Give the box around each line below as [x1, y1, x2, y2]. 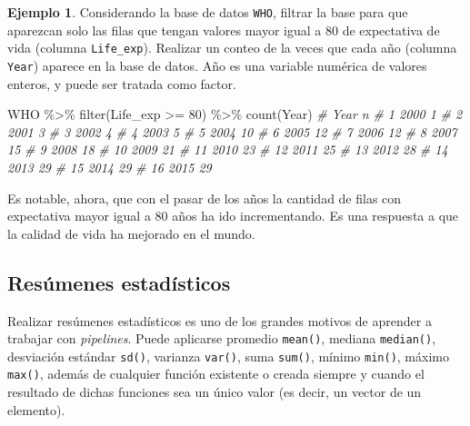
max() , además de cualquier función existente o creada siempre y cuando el [7, 364, 425, 383]
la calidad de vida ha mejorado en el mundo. [7, 223, 255, 243]
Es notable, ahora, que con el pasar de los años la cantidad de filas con [7, 188, 402, 207]
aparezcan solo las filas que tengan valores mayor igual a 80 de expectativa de [7, 20, 440, 39]
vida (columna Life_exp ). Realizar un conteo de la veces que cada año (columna [7, 38, 457, 57]
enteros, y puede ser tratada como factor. [7, 74, 236, 93]
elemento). [7, 400, 65, 419]
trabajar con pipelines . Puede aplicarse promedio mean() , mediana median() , [7, 329, 436, 348]
